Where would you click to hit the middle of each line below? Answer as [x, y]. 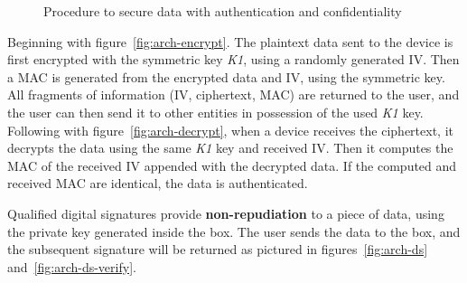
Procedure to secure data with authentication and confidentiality [223, 11]
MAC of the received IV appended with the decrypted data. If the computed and [232, 165]
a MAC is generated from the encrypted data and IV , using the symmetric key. [226, 76]
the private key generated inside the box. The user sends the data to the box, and [234, 231]
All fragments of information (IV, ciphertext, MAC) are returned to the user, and [233, 94]
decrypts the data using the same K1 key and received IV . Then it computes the [230, 148]
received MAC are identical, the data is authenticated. [158, 183]
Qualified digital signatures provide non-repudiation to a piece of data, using [226, 213]
